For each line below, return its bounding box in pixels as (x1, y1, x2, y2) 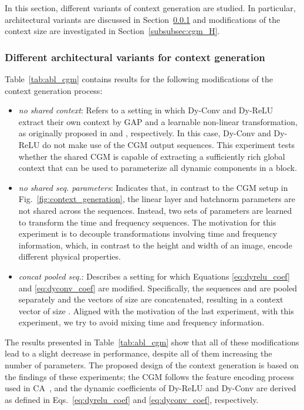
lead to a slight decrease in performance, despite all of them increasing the (5, 347, 272, 359)
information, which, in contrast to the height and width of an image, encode (18, 238, 292, 251)
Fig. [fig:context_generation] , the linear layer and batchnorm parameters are (18, 193, 295, 205)
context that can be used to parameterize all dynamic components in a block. (18, 162, 298, 174)
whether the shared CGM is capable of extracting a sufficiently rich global (18, 150, 285, 162)
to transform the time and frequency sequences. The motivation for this (18, 216, 276, 228)
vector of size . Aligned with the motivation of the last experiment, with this (18, 304, 294, 317)
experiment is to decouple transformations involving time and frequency (18, 227, 278, 240)
